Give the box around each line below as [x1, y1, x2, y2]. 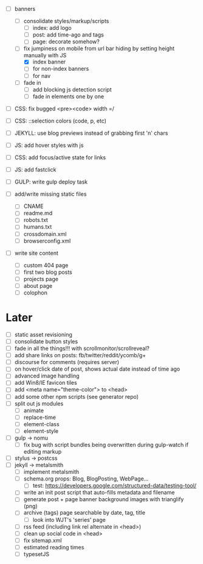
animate [23, 407, 44, 414]
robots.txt [23, 216, 48, 224]
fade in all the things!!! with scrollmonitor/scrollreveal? [14, 344, 150, 352]
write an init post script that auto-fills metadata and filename [23, 489, 175, 496]
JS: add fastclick [14, 166, 57, 173]
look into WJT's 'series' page [32, 516, 106, 523]
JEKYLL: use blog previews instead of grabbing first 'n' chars [14, 129, 168, 137]
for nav [32, 72, 51, 79]
